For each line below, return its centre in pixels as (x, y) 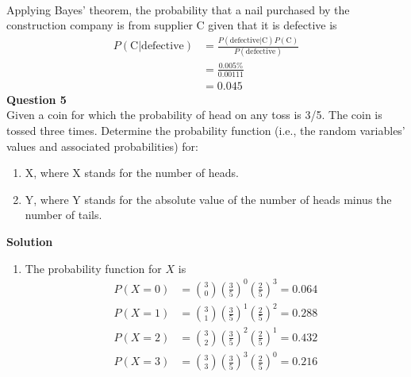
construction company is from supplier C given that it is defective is (172, 25)
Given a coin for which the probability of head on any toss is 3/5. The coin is (194, 115)
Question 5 (36, 99)
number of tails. (63, 215)
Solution (30, 241)
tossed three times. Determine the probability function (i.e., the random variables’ (206, 130)
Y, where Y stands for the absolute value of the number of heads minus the (208, 199)
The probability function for (93, 268)
